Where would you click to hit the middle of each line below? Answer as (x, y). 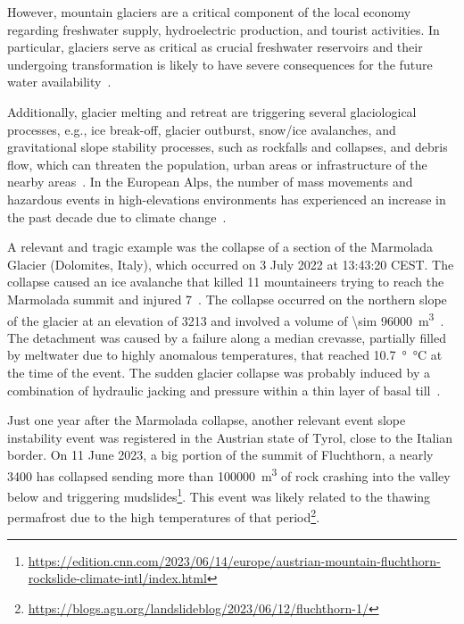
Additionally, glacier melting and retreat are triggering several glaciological (212, 111)
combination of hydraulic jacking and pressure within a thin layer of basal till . (224, 390)
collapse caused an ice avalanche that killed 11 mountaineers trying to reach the (226, 282)
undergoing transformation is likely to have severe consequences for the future (220, 64)
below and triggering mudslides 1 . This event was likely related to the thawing (219, 495)
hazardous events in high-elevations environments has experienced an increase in (227, 199)
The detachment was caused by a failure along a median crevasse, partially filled (227, 337)
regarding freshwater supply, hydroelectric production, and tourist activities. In (224, 29)
